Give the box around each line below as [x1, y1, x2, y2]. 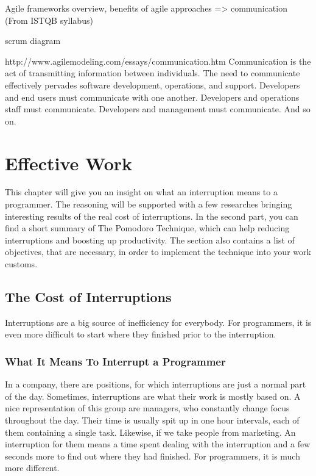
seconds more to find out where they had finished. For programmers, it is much [5, 449, 300, 462]
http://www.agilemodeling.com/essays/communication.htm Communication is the [5, 54, 311, 67]
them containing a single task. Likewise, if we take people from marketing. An [5, 425, 296, 438]
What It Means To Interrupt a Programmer [5, 353, 226, 369]
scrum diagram [5, 34, 61, 47]
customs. [5, 258, 38, 270]
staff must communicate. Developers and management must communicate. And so [5, 103, 311, 115]
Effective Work [5, 150, 133, 175]
